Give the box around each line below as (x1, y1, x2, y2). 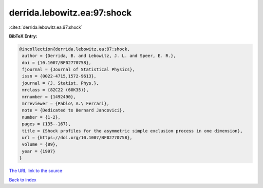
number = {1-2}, (22, 114, 61, 120)
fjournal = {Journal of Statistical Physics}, (22, 67, 135, 73)
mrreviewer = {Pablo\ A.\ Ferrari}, (22, 101, 110, 107)
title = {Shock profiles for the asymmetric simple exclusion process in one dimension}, (22, 128, 243, 133)
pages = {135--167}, (22, 121, 71, 127)
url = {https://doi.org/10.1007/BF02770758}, (22, 135, 132, 140)
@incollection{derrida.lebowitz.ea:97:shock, (19, 46, 130, 52)
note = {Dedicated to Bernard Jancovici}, (22, 108, 125, 113)
